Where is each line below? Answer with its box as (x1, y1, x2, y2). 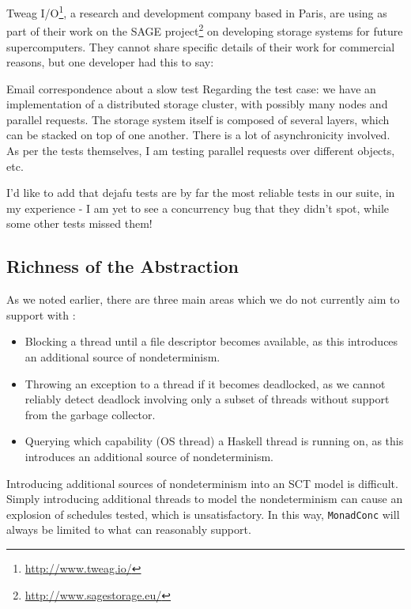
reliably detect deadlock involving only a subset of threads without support (25, 391, 390, 407)
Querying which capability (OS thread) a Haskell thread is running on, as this (25, 433, 404, 449)
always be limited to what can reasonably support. (6, 521, 251, 538)
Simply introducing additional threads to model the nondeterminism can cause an (6, 490, 403, 507)
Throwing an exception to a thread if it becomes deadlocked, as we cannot (25, 375, 386, 391)
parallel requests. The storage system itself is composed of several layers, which (6, 111, 390, 127)
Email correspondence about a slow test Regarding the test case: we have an (6, 80, 376, 96)
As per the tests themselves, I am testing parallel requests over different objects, (6, 142, 395, 159)
